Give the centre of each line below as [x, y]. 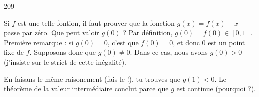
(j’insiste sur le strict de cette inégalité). [65, 61]
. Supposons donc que [63, 52]
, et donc [186, 42]
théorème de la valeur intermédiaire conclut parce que [86, 88]
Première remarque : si [39, 42]
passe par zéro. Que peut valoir [52, 33]
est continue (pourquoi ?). [216, 88]
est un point [226, 42]
